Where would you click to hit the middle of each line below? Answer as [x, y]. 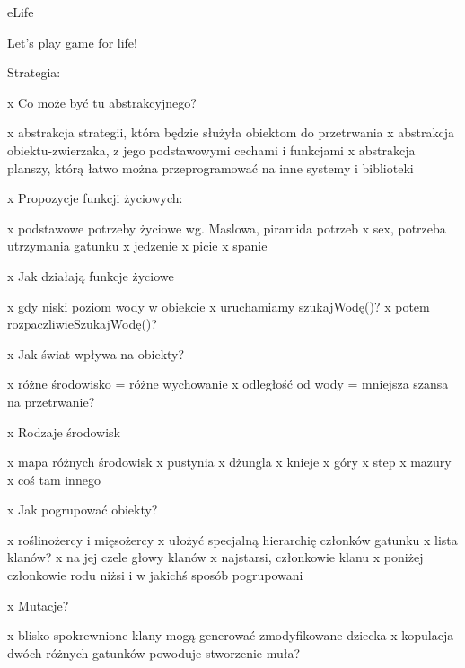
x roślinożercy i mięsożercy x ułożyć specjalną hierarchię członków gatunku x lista [232, 539]
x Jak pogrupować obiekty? [83, 510]
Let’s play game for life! [72, 42]
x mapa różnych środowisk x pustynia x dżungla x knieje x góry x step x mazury [229, 462]
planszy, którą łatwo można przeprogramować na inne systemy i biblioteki [211, 167]
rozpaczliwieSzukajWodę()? [82, 324]
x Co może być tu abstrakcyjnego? [102, 102]
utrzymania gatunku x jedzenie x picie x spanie [137, 246]
